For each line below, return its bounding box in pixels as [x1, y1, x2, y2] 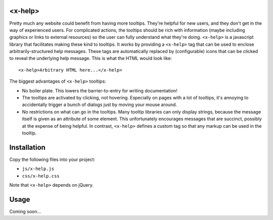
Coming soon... [9, 208, 41, 214]
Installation [9, 143, 45, 151]
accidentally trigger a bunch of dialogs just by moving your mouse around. [22, 101, 177, 108]
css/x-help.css [22, 173, 60, 179]
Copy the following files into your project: [9, 156, 96, 162]
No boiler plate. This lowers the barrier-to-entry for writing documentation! [22, 87, 178, 93]
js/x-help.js [22, 166, 55, 172]
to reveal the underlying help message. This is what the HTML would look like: [9, 56, 172, 62]
